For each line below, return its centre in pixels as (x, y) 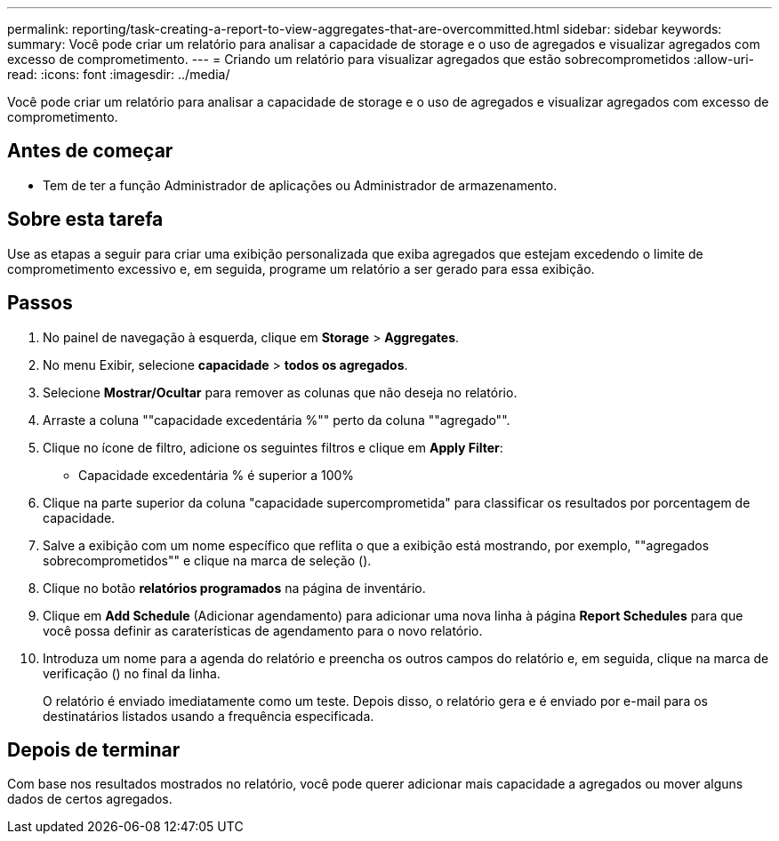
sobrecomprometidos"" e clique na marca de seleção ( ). (207, 560)
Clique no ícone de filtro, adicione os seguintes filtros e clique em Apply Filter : (273, 447)
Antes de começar (90, 151)
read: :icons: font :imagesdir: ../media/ (119, 74)
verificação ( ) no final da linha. (132, 673)
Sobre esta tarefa (85, 220)
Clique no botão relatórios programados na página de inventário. (234, 588)
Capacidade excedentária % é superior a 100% (217, 475)
